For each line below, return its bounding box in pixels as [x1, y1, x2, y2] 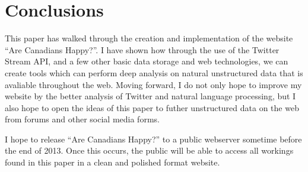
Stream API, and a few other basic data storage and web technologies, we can [5, 55, 288, 67]
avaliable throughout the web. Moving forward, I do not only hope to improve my [5, 78, 302, 90]
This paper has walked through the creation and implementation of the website [5, 32, 293, 44]
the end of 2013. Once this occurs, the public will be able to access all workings [5, 144, 294, 157]
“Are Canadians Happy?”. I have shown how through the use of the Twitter [5, 43, 280, 56]
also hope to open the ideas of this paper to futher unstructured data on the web [5, 101, 299, 113]
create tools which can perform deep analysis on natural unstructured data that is [5, 66, 303, 79]
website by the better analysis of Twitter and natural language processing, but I [5, 90, 296, 102]
